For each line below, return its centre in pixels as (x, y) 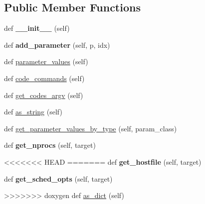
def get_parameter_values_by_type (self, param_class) (91, 128)
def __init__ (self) (37, 28)
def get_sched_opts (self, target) (58, 178)
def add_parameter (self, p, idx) (57, 45)
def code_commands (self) (44, 78)
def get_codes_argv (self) (44, 95)
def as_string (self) (33, 112)
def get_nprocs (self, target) (50, 145)
